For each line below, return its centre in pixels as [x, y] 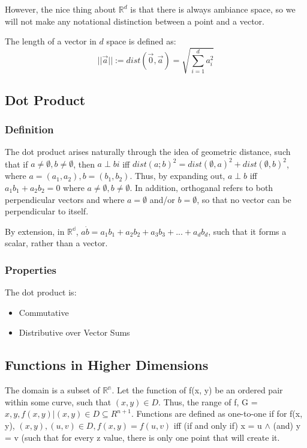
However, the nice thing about [61, 9]
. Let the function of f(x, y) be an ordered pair [197, 390]
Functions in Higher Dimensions [107, 365]
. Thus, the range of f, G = [208, 401]
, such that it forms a [247, 231]
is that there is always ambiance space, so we [213, 9]
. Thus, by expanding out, [177, 176]
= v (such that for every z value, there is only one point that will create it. [142, 437]
